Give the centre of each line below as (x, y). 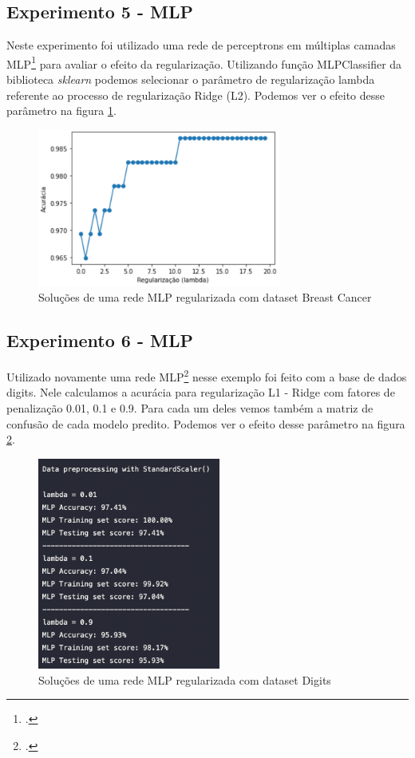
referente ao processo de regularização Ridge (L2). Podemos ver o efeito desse (196, 95)
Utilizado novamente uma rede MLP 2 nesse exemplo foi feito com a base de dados (207, 375)
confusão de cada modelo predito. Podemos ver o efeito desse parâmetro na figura (206, 423)
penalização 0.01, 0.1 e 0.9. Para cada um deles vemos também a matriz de (190, 408)
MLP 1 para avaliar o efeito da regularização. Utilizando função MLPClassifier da (204, 62)
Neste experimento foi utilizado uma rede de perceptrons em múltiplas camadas (201, 45)
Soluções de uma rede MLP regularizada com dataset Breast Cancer (205, 297)
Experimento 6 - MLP (100, 340)
